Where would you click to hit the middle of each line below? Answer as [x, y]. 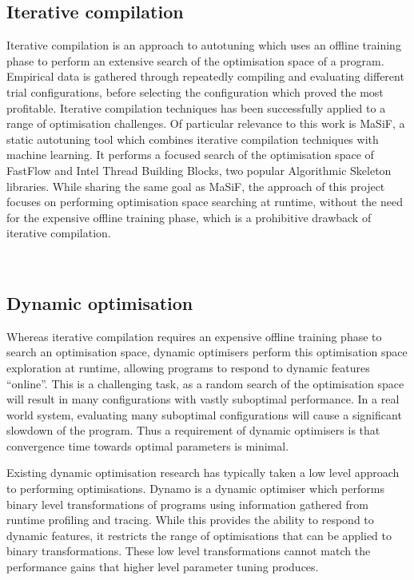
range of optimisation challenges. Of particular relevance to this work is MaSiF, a [206, 123]
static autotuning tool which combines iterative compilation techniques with [193, 139]
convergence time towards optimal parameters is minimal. [148, 445]
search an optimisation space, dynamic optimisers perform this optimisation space [207, 352]
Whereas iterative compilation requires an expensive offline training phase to [194, 336]
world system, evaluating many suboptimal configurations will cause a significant [204, 414]
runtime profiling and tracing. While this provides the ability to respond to [190, 520]
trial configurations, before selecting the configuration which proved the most [195, 91]
